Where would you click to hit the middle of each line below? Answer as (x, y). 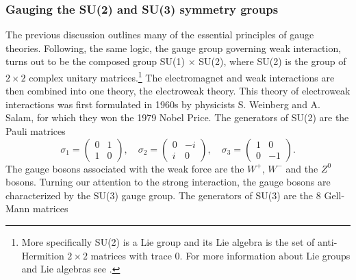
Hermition (43, 255)
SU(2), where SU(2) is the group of (272, 61)
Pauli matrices (36, 131)
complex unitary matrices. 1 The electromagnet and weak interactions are (182, 76)
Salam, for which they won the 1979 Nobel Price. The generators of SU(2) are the (177, 117)
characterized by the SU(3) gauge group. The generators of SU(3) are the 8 (163, 195)
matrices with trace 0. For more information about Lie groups (220, 255)
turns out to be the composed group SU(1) (95, 61)
